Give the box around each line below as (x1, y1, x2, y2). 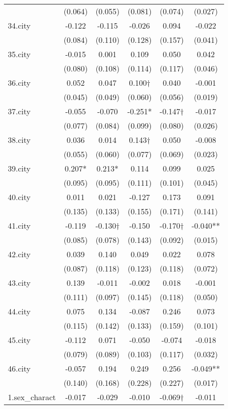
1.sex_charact (8, 391, 56, 403)
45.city (8, 334, 31, 345)
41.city (8, 220, 31, 231)
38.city (8, 134, 31, 145)
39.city (8, 163, 31, 174)
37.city (8, 105, 31, 117)
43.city (8, 277, 31, 288)
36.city (8, 77, 31, 88)
